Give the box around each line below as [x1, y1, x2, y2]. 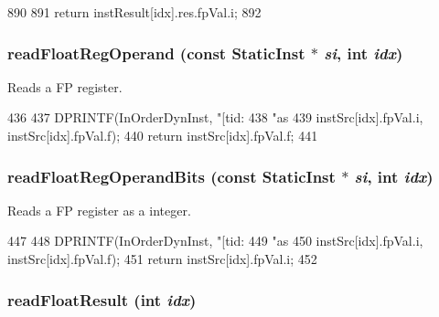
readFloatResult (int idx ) [7, 288, 197, 311]
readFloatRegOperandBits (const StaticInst [7, 164, 336, 187]
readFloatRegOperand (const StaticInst [7, 41, 305, 64]
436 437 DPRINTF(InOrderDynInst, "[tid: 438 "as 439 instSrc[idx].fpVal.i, [7, 108, 423, 127]
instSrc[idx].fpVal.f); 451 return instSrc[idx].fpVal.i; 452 [7, 249, 317, 268]
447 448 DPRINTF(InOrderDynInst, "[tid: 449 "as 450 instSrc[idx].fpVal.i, [7, 231, 423, 250]
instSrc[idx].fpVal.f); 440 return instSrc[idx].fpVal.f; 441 [7, 126, 318, 144]
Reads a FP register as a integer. [7, 200, 191, 219]
